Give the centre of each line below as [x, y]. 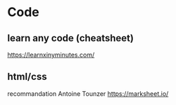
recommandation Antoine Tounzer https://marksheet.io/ [88, 93]
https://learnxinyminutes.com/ [51, 55]
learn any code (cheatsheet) [70, 38]
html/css [27, 77]
